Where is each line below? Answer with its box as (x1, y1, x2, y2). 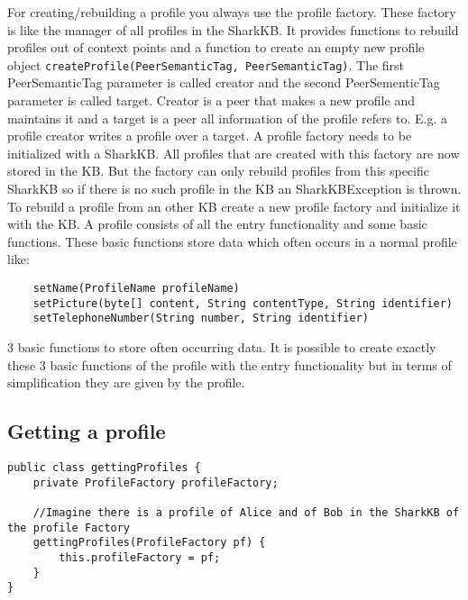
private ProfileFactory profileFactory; (32, 476, 279, 489)
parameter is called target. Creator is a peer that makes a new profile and (7, 91, 415, 110)
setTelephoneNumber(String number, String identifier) (32, 312, 369, 325)
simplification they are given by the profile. (7, 373, 245, 392)
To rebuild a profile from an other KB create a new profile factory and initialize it (7, 196, 461, 215)
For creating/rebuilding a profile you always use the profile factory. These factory (7, 3, 456, 21)
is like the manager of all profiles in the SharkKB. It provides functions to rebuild (7, 20, 459, 39)
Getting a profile (7, 417, 166, 445)
